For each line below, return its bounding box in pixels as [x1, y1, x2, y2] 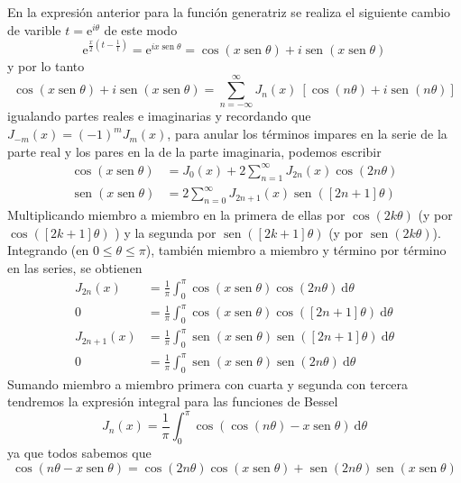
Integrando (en [7, 241, 89, 260]
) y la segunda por [115, 223, 217, 241]
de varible [7, 20, 61, 39]
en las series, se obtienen [7, 258, 143, 277]
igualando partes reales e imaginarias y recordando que [7, 106, 311, 125]
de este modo [104, 20, 178, 39]
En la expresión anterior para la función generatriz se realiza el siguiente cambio [7, 3, 451, 21]
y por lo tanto [7, 56, 85, 75]
